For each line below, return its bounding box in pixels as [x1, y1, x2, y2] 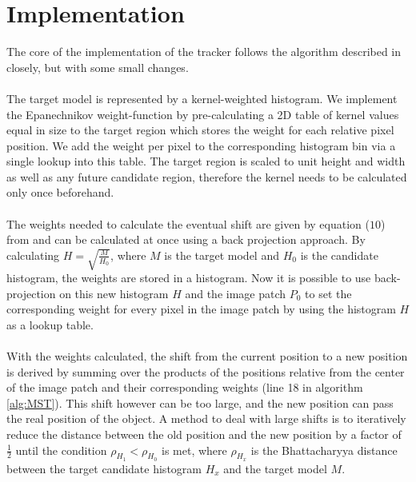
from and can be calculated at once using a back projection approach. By [6, 231, 366, 248]
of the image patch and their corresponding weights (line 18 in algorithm [6, 379, 363, 396]
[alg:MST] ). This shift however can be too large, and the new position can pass [6, 394, 394, 411]
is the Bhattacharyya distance [250, 441, 398, 458]
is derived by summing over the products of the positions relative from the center [6, 363, 405, 380]
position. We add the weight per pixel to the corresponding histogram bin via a [6, 137, 396, 153]
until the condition [15, 441, 107, 458]
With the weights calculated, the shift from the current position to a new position [6, 348, 408, 364]
